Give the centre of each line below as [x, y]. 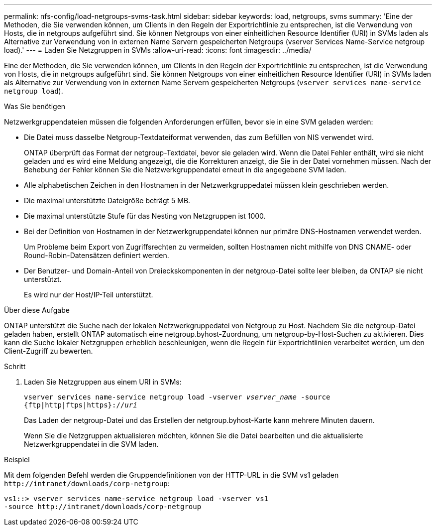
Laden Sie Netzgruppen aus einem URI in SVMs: [103, 382]
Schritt [15, 366]
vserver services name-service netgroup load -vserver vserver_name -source [177, 397]
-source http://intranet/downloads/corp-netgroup [103, 507]
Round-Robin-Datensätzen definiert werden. [97, 255]
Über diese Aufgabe [37, 310]
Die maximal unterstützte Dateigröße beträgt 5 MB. [107, 200]
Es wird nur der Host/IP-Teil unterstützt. [89, 295]
